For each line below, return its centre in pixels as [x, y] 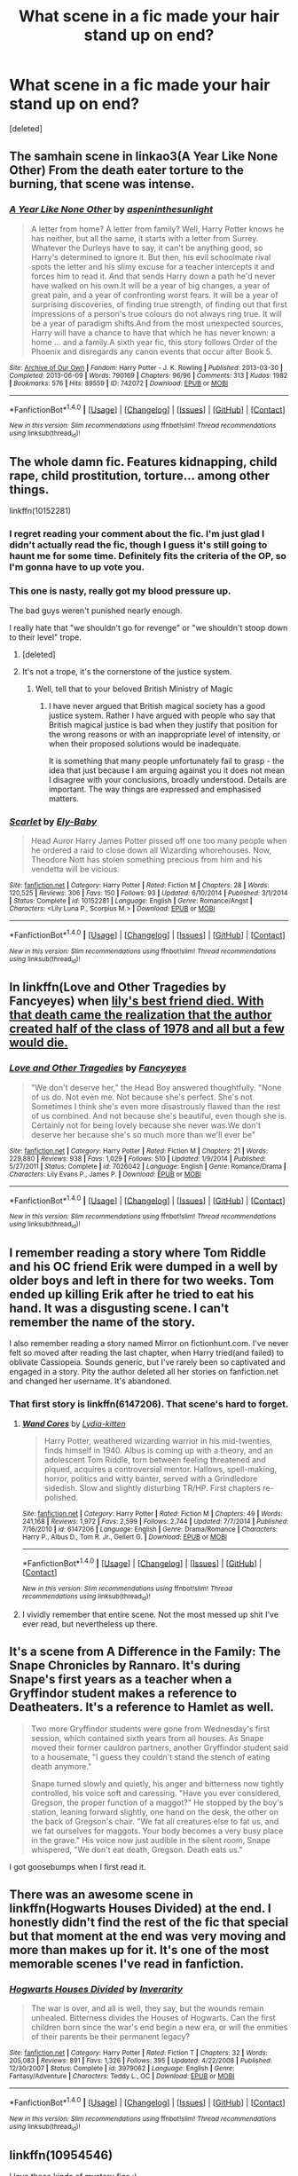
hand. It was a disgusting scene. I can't [119, 1308]
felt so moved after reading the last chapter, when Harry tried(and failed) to [146, 1353]
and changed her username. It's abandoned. [90, 1381]
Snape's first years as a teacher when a [121, 1679]
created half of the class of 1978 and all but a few [147, 1029]
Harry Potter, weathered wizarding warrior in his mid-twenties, [158, 1440]
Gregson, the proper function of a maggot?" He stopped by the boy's [157, 1802]
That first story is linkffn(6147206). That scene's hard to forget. [149, 1404]
